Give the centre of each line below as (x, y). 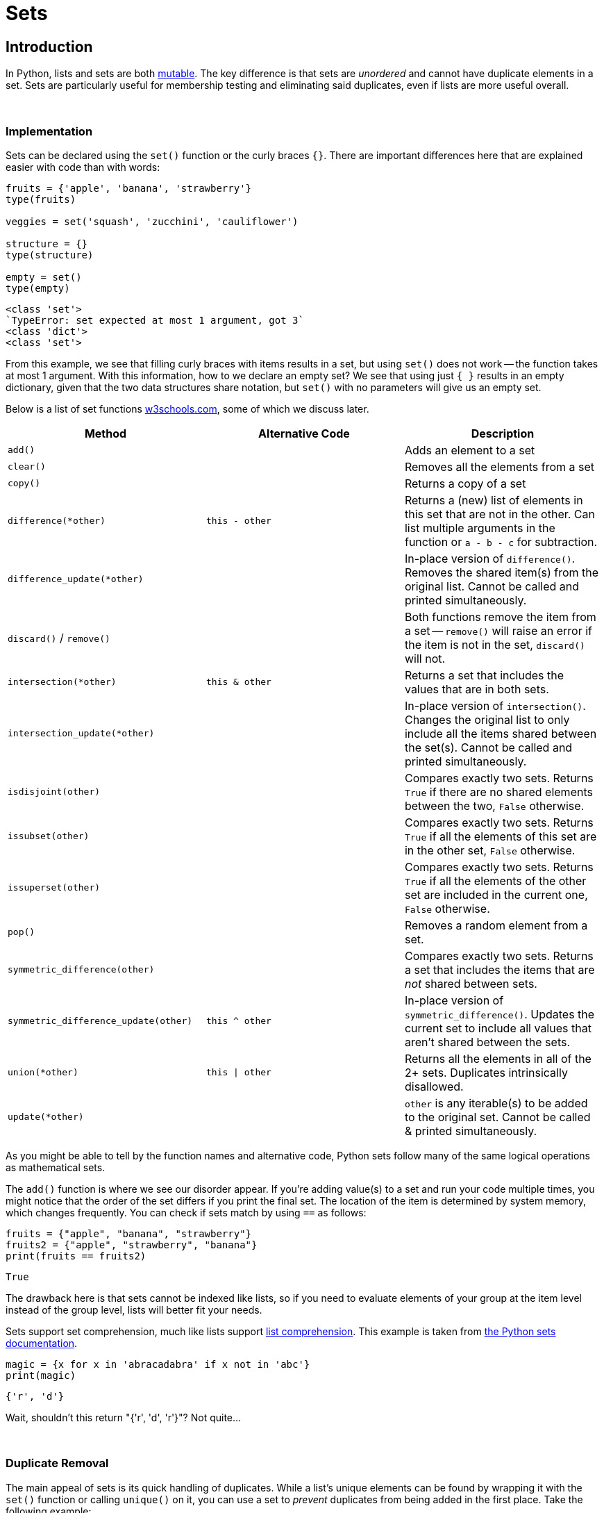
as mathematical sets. (56, 1167)
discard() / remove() (59, 637)
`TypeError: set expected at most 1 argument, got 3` (155, 320)
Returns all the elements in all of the (498, 1058)
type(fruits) (41, 199)
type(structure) (50, 255)
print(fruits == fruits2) (76, 1256)
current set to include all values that (498, 1028)
